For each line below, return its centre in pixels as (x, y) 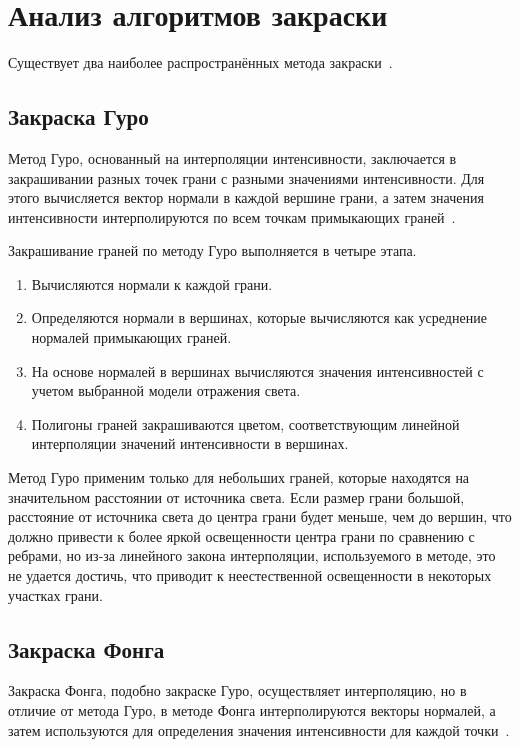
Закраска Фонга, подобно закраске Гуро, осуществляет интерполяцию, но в (237, 690)
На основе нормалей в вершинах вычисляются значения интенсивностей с (257, 370)
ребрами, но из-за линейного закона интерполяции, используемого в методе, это (252, 555)
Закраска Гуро (78, 116)
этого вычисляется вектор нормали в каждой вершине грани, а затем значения (246, 197)
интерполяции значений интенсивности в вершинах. (190, 443)
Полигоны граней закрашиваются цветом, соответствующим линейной (245, 423)
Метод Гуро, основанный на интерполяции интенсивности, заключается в (232, 157)
